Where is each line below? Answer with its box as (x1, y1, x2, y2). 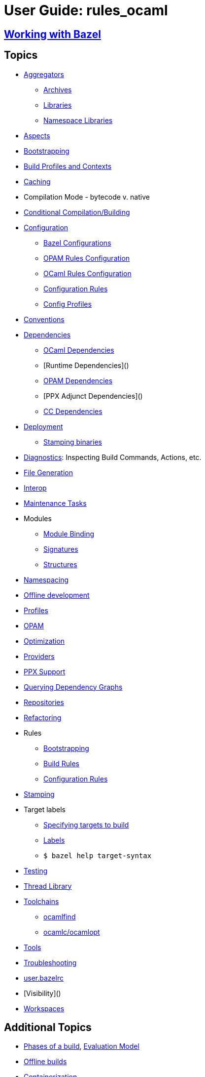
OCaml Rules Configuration (43, 269, 132, 278)
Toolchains (24, 897, 59, 906)
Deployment (24, 422, 63, 431)
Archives (43, 85, 72, 94)
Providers (24, 652, 55, 661)
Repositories (24, 698, 64, 706)
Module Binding (43, 529, 95, 538)
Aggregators (24, 70, 64, 79)
